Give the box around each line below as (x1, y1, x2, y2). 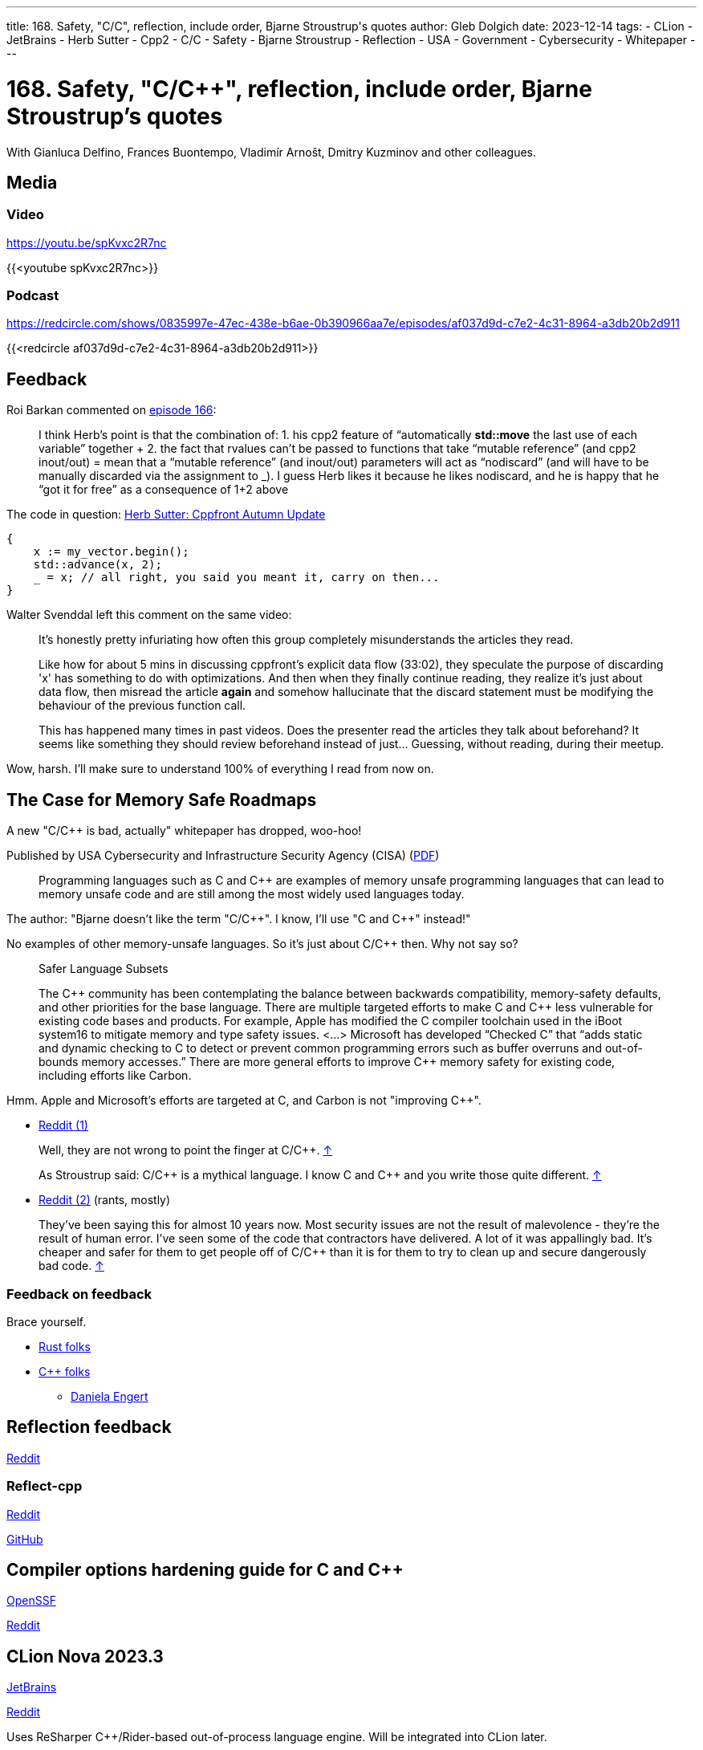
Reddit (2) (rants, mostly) (39, 1193, 171, 1207)
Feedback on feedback (6, 1285, 152, 1302)
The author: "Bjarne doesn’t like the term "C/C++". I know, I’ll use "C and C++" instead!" (6, 912, 471, 926)
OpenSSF (6, 1593, 56, 1608)
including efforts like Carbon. (39, 1068, 192, 1083)
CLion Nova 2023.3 (6, 1646, 164, 1667)
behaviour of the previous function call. (39, 698, 246, 713)
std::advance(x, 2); (33, 558, 162, 572)
